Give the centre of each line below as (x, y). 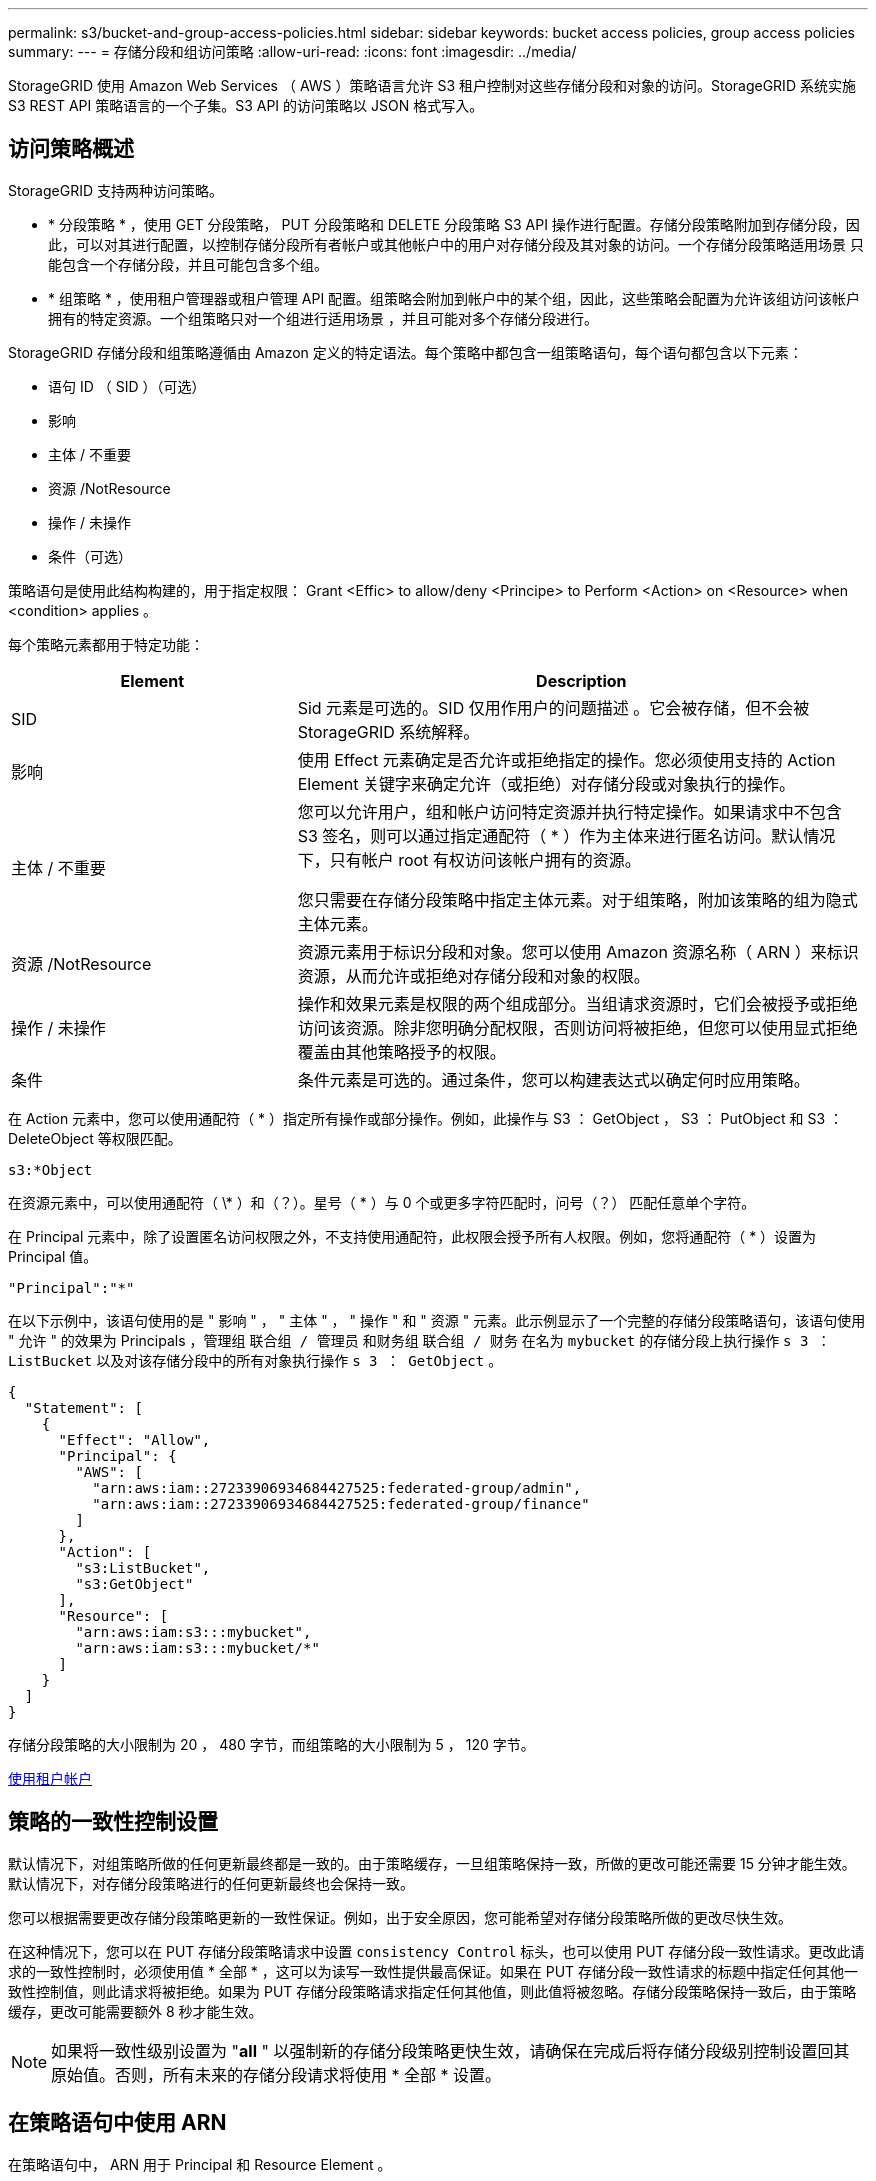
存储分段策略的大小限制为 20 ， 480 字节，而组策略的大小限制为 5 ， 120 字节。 (271, 1744)
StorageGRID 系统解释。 (388, 731)
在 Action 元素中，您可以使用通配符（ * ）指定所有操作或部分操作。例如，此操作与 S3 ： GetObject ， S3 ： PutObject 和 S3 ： (426, 1118)
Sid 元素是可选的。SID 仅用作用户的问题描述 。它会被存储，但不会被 (553, 707)
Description (581, 680)
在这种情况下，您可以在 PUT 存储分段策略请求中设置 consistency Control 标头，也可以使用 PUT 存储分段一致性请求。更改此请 (436, 1951)
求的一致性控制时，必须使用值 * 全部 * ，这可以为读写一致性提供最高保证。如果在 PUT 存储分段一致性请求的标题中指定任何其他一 (433, 1971)
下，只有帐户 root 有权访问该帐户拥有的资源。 (469, 859)
